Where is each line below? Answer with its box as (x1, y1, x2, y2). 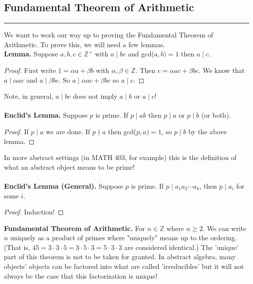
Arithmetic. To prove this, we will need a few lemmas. (4, 39, 165, 49)
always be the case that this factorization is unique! (4, 270, 158, 281)
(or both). (201, 110, 231, 120)
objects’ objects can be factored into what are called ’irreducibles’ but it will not (4, 261, 244, 271)
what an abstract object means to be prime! (4, 161, 135, 172)
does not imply (73, 91, 118, 101)
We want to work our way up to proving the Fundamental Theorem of (4, 30, 214, 40)
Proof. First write (4, 65, 56, 75)
